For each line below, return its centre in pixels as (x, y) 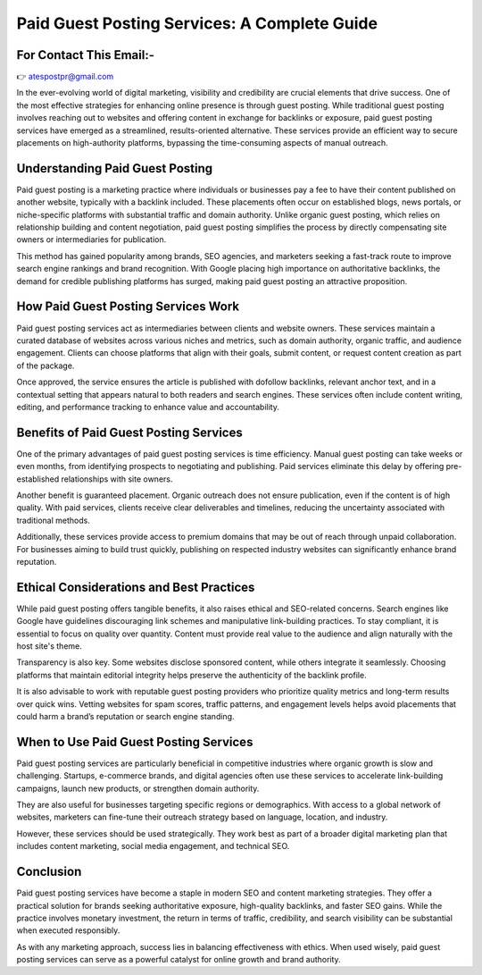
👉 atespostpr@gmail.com (65, 77)
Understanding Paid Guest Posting (115, 168)
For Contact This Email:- (86, 55)
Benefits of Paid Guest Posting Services (129, 432)
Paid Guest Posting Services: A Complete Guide (197, 23)
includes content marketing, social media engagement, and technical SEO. (153, 846)
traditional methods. (54, 520)
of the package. (46, 366)
